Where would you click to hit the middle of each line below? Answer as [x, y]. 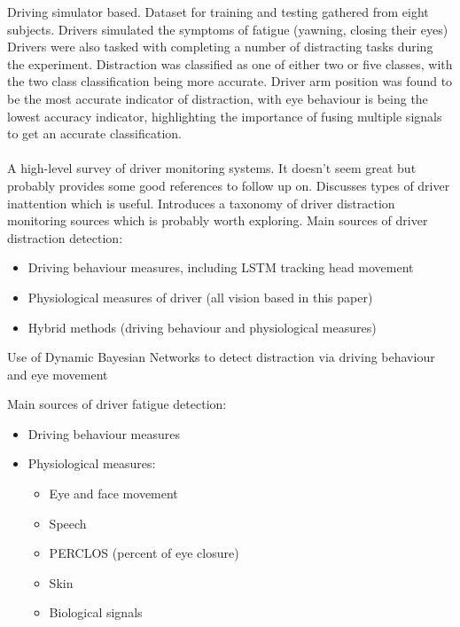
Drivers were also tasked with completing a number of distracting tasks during [220, 47]
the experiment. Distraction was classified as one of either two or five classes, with [230, 63]
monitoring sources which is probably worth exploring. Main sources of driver [218, 220]
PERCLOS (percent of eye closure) [144, 553]
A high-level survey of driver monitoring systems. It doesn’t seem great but [212, 168]
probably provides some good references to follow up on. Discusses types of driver [229, 185]
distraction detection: [65, 237]
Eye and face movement [113, 494]
